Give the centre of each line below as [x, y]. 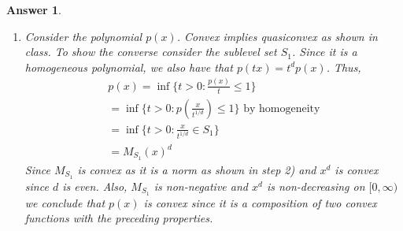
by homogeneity [282, 108]
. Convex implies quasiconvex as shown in [277, 36]
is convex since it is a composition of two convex [260, 202]
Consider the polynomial [83, 36]
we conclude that [65, 202]
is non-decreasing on [316, 186]
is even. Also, [95, 186]
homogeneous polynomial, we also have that [129, 67]
